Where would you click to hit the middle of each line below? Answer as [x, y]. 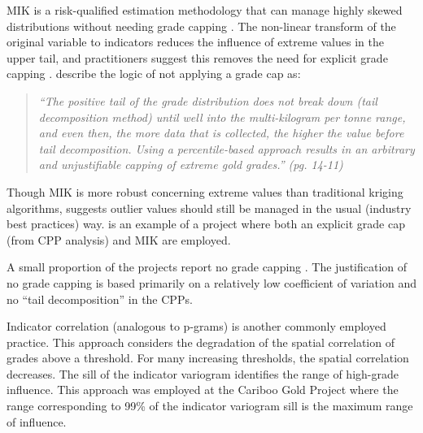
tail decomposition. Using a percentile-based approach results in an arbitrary [227, 148]
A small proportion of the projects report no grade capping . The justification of [207, 267]
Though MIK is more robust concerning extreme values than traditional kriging [205, 191]
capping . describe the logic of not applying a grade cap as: [154, 74]
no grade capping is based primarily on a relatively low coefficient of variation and [211, 282]
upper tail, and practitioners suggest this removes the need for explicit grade [197, 57]
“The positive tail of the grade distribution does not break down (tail [208, 100]
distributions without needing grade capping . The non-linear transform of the [201, 26]
